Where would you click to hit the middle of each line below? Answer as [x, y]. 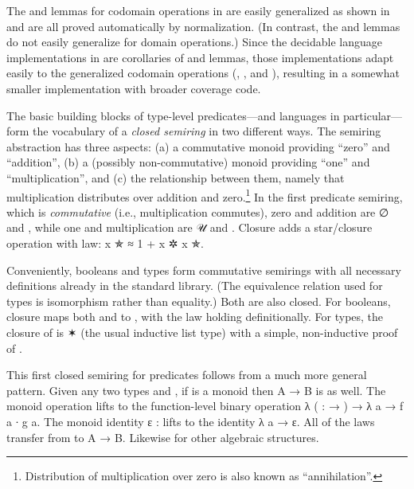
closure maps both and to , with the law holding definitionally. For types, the [195, 317]
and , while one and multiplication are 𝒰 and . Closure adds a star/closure [189, 227]
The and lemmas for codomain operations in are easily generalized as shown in [198, 10]
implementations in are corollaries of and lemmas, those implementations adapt [200, 57]
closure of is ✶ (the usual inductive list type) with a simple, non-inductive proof [202, 332]
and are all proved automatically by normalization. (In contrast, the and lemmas [203, 26]
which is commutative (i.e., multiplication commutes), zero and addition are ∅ [198, 211]
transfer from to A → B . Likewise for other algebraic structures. [163, 437]
